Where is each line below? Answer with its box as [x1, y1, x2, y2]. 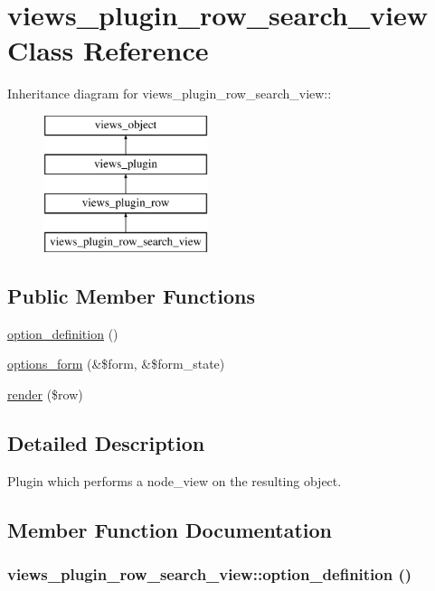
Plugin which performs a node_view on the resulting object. [7, 471, 342, 490]
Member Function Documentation [7, 515, 333, 543]
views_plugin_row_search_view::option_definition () [7, 563, 412, 586]
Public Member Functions [7, 282, 255, 310]
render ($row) [7, 385, 83, 404]
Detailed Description [7, 429, 205, 457]
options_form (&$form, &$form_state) [7, 354, 225, 373]
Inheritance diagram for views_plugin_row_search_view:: [7, 84, 332, 103]
